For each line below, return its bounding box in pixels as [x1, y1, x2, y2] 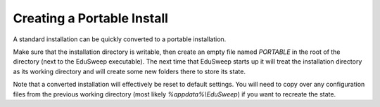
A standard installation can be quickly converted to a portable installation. [13, 35, 227, 43]
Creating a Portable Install [13, 10, 169, 26]
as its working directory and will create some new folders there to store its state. [13, 67, 246, 76]
